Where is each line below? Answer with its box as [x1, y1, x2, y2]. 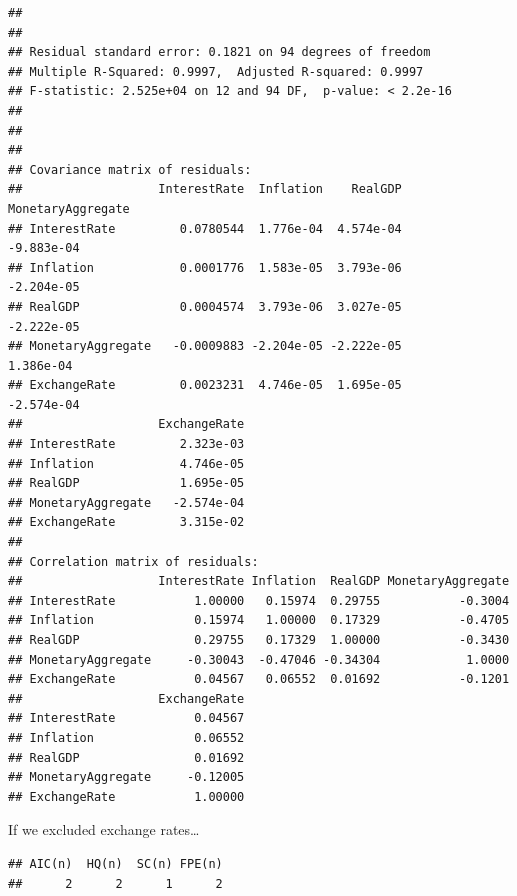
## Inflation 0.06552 [8, 730, 245, 745]
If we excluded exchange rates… [8, 819, 200, 840]
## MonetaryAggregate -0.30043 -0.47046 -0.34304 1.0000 [8, 652, 510, 667]
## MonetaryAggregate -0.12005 [8, 770, 245, 785]
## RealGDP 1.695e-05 [8, 476, 245, 491]
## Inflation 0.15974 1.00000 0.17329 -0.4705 [8, 613, 510, 628]
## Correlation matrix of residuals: [8, 554, 259, 569]
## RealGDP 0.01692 [8, 750, 245, 765]
